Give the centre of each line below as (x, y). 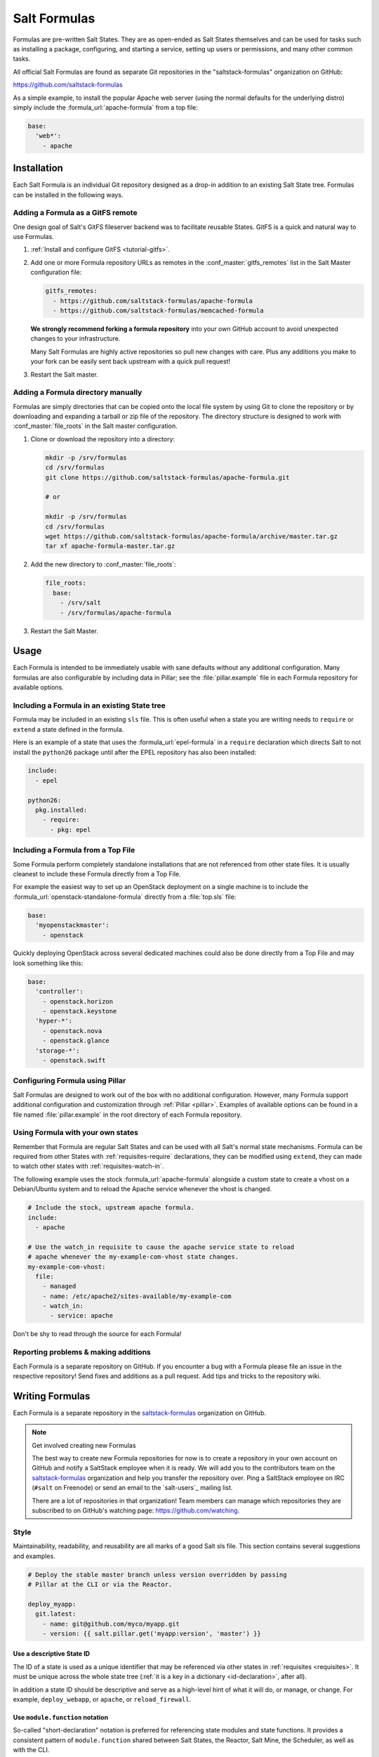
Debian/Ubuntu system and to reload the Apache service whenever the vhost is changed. (142, 1189)
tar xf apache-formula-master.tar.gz (110, 546)
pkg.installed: (61, 810)
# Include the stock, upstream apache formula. (111, 1208)
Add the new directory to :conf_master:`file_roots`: (104, 564)
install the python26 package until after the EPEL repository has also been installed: (134, 752)
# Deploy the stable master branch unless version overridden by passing (157, 1575)
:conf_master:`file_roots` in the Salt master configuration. (95, 426)
